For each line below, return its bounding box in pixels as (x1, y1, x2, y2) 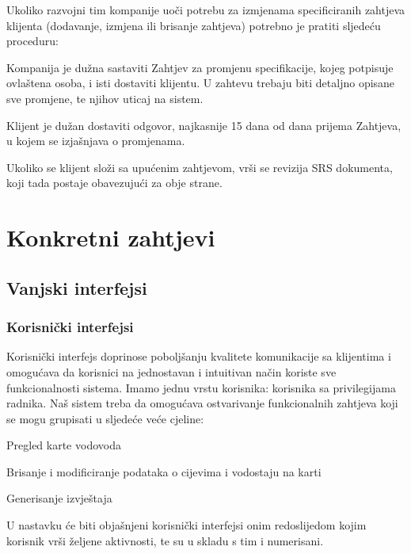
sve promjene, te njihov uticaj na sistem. (6, 90, 204, 106)
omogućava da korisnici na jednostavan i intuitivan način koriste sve (6, 363, 337, 380)
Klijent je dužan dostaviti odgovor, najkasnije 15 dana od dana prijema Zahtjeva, (6, 117, 401, 133)
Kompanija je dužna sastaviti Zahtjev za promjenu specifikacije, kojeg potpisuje (6, 59, 394, 75)
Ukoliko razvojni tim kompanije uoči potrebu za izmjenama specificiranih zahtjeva (6, 2, 405, 17)
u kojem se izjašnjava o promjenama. (6, 132, 185, 149)
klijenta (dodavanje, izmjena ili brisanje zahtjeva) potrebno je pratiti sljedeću (6, 17, 381, 33)
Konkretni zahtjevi (6, 221, 215, 254)
